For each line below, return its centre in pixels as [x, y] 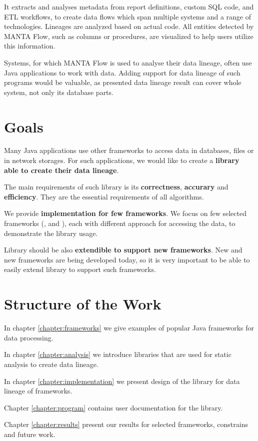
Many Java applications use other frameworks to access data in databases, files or [129, 150]
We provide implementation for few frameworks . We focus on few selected [125, 213]
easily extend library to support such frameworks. [80, 269]
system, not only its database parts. [59, 92]
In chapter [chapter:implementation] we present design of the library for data [122, 381]
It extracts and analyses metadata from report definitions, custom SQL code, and [129, 6]
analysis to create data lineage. [51, 364]
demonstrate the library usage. [51, 233]
